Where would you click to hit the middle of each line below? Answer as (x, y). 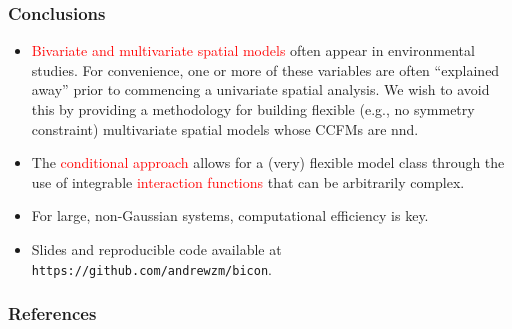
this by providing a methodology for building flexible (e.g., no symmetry (253, 109)
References (52, 313)
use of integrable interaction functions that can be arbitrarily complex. (248, 181)
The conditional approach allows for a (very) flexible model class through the (268, 162)
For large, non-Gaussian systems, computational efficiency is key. (230, 215)
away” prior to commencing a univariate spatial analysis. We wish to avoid (260, 89)
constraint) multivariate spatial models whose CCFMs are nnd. (225, 128)
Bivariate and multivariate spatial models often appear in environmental (253, 50)
